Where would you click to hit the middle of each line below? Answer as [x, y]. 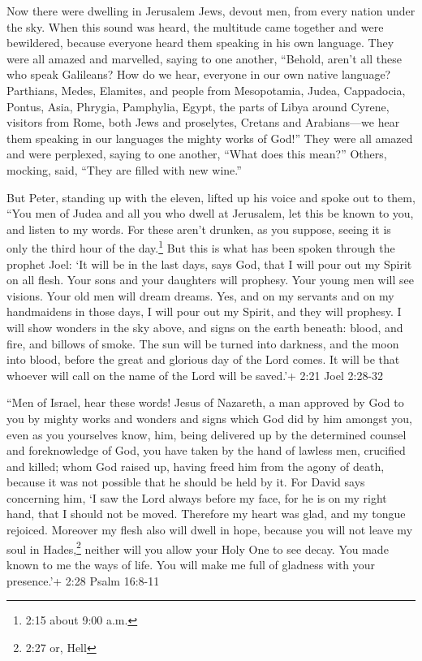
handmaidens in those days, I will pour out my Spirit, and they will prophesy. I [204, 311]
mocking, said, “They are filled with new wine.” [124, 169]
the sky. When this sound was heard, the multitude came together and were [195, 26]
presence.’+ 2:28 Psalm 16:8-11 [83, 580]
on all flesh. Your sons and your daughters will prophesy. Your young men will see [210, 280]
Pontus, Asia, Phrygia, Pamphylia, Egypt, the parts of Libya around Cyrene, [198, 106]
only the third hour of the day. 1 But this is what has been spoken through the [201, 246]
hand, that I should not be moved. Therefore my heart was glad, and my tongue [206, 514]
